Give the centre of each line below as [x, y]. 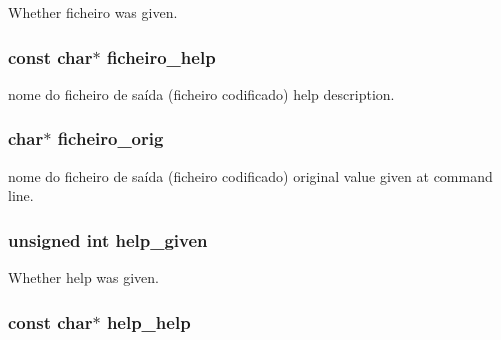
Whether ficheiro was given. [93, 12]
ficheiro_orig [110, 138]
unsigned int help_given [108, 239]
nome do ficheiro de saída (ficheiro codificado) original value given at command [250, 175]
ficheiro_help [161, 56]
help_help [148, 321]
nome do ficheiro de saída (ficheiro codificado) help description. [201, 93]
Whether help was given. [84, 277]
